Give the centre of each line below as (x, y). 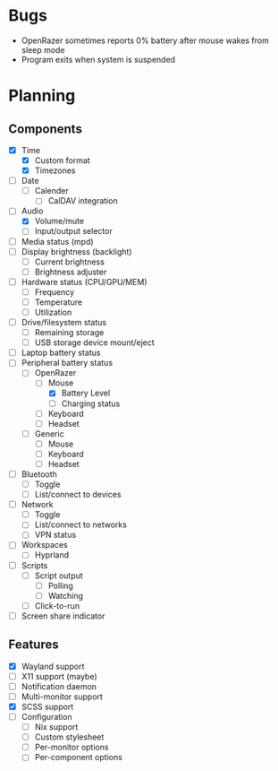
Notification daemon (59, 686)
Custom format (62, 160)
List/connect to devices (78, 495)
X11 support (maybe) (59, 676)
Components (45, 129)
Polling (60, 585)
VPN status (55, 535)
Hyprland (52, 555)
